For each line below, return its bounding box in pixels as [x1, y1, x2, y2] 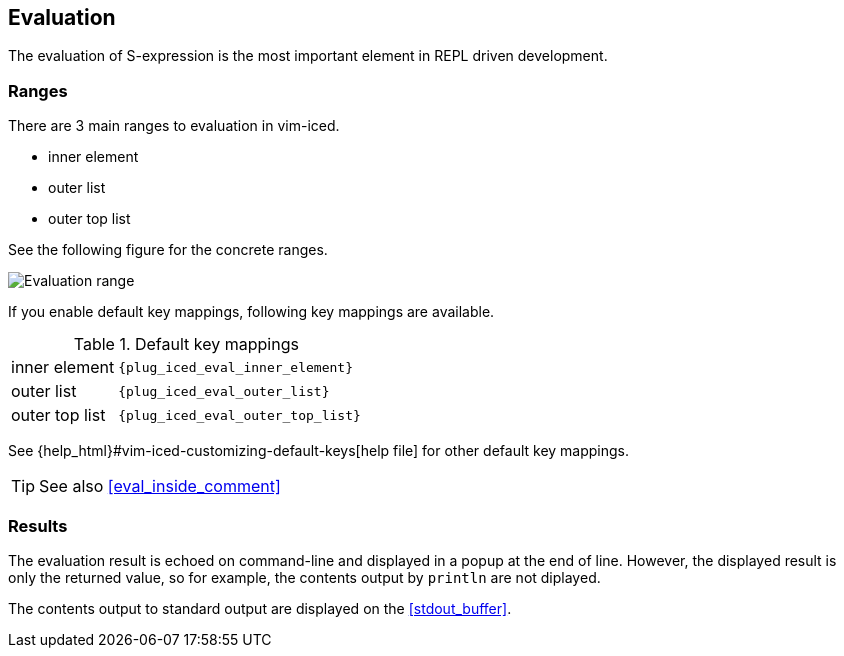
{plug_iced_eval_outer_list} [118, 383, 330, 399]
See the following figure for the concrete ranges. [8, 241, 328, 259]
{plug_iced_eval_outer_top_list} [118, 407, 361, 423]
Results [8, 515, 68, 536]
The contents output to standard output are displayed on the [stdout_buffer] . [8, 599, 512, 617]
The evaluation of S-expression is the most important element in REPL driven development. [8, 47, 608, 65]
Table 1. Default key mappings [73, 334, 299, 355]
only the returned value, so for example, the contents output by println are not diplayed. [8, 568, 601, 586]
